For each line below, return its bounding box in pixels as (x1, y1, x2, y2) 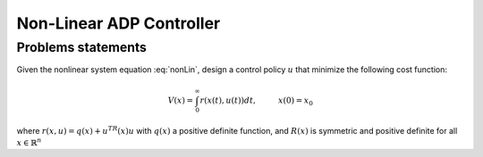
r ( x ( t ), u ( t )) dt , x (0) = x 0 (199, 95, 313, 107)
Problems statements (16, 39, 148, 55)
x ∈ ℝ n (16, 136, 42, 147)
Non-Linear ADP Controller (16, 13, 221, 33)
